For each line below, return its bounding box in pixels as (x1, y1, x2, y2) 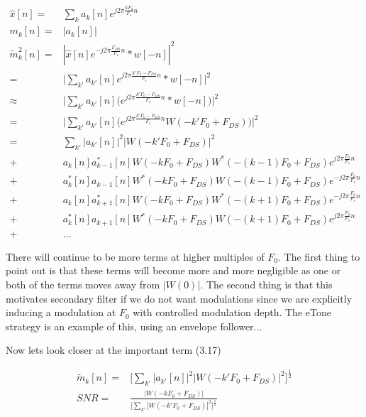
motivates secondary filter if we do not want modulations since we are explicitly (6, 291, 353, 305)
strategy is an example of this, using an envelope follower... (6, 318, 262, 333)
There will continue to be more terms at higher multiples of (6, 249, 265, 264)
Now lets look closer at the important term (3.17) (6, 342, 221, 357)
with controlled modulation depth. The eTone (133, 305, 331, 320)
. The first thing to (278, 249, 360, 264)
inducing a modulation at (6, 305, 116, 320)
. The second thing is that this (200, 277, 333, 292)
